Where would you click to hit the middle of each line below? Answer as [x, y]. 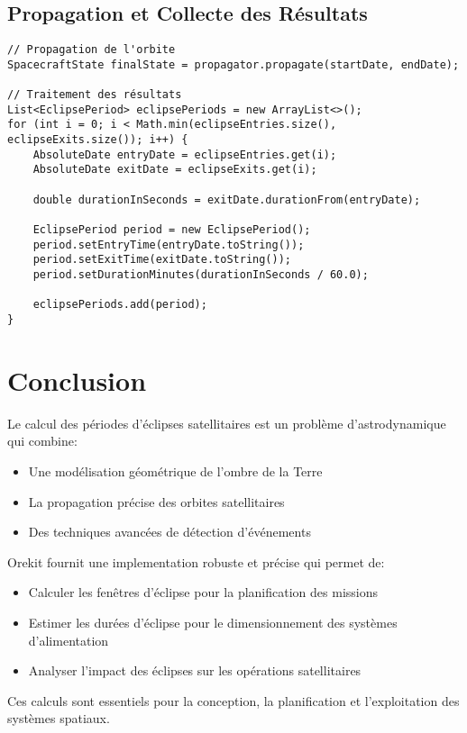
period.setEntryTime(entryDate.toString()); [169, 244]
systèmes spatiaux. [59, 718]
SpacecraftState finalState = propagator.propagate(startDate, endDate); [233, 64]
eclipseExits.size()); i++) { [98, 140]
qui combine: [42, 441]
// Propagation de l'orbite [92, 50]
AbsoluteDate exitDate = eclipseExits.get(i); [175, 170]
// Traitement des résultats [95, 95]
